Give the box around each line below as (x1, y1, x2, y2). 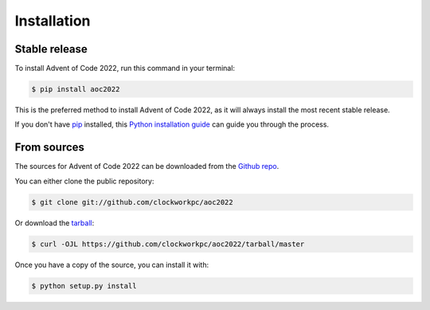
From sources (14, 140, 85, 155)
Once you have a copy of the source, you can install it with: (14, 260, 209, 269)
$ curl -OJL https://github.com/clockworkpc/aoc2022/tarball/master (31, 239, 305, 249)
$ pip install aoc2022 (31, 84, 120, 94)
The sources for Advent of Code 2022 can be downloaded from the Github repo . (14, 162, 279, 171)
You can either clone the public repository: (14, 176, 154, 186)
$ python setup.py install (31, 281, 137, 290)
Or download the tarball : (14, 218, 95, 227)
